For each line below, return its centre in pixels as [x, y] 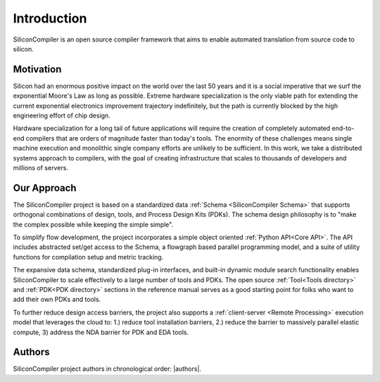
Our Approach [45, 187]
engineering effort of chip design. [62, 115]
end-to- [343, 128]
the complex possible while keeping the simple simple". [93, 224]
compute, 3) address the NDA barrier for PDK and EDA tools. [101, 332]
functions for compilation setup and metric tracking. [88, 257]
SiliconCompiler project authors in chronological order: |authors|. [107, 369]
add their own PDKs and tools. [57, 300]
